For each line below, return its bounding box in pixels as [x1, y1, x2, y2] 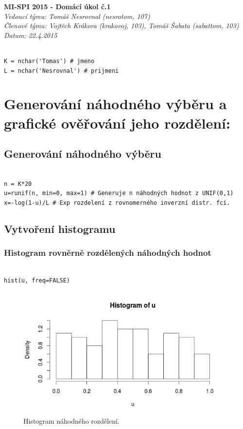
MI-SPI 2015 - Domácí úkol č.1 [4, 1, 111, 11]
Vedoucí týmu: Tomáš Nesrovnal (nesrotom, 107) [4, 11, 150, 21]
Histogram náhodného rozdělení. [23, 416, 120, 426]
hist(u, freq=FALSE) [4, 277, 70, 284]
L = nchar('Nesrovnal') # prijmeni [4, 67, 119, 74]
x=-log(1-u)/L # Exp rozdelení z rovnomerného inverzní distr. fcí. [4, 199, 230, 206]
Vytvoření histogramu [4, 221, 116, 236]
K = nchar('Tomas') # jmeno [4, 57, 95, 65]
